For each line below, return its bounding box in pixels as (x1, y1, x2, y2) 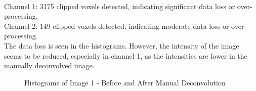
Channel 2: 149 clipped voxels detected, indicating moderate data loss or (4, 20, 229, 31)
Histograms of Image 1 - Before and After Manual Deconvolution (24, 77, 226, 87)
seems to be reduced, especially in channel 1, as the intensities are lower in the (4, 50, 247, 61)
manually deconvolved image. (4, 60, 95, 71)
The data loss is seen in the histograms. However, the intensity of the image (4, 40, 239, 51)
